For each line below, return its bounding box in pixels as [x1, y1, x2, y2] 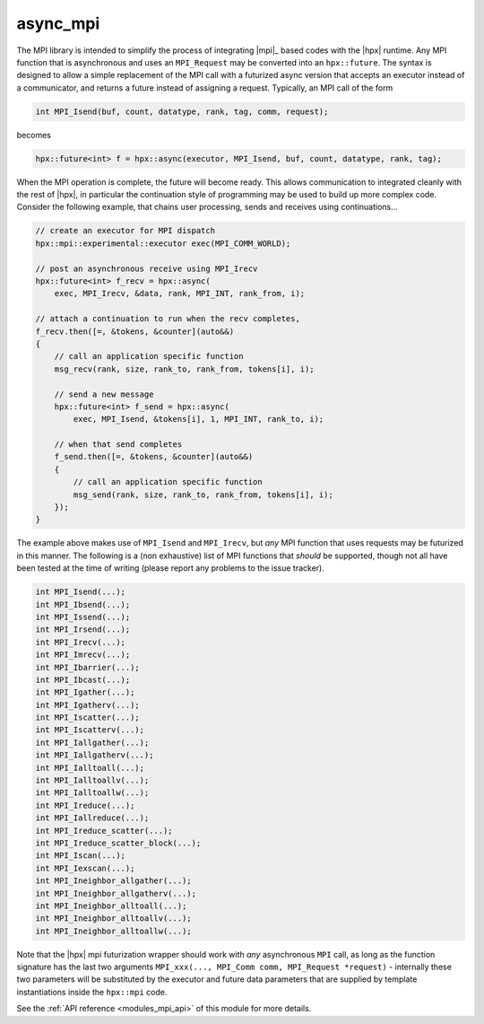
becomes [16, 129, 51, 140]
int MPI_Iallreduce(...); [35, 813, 150, 823]
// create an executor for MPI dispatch [35, 225, 215, 236]
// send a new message [54, 389, 154, 399]
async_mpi [16, 13, 100, 33]
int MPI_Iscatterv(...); [35, 725, 145, 735]
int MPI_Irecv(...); [35, 637, 125, 647]
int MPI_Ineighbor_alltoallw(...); [35, 925, 192, 936]
